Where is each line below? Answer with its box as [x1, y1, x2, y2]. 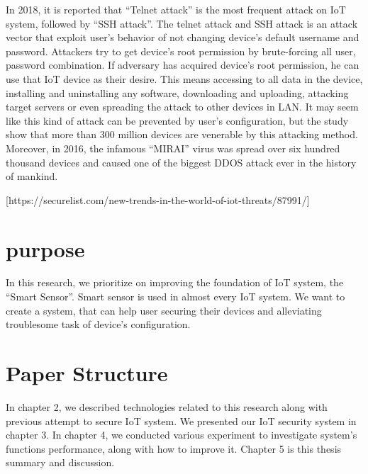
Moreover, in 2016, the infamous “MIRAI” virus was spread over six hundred [6, 140, 340, 155]
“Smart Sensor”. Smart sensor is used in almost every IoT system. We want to [6, 289, 345, 304]
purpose [6, 234, 85, 263]
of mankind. [6, 169, 58, 184]
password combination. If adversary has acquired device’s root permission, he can [6, 57, 359, 72]
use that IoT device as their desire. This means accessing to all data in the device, [6, 71, 363, 86]
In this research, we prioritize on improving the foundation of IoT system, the [6, 275, 344, 290]
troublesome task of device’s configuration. [6, 317, 191, 332]
